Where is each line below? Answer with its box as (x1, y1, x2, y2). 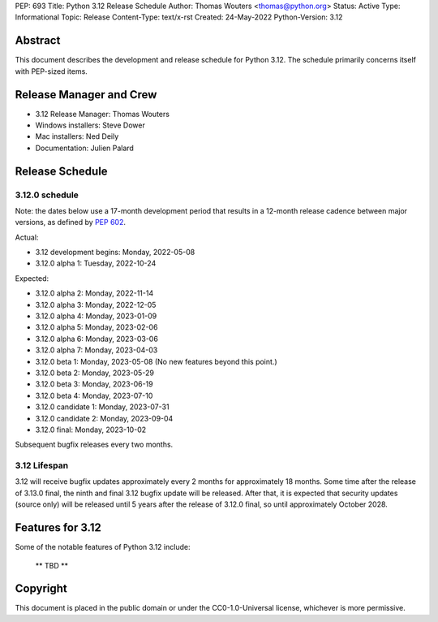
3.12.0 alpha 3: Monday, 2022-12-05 (35, 300, 157, 309)
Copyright (15, 581, 68, 596)
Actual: (15, 232, 39, 242)
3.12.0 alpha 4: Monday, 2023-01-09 (35, 311, 157, 321)
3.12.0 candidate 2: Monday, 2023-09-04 (35, 413, 174, 423)
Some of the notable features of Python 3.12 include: (15, 542, 191, 552)
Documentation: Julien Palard (35, 143, 134, 153)
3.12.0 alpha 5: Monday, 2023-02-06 (35, 322, 158, 332)
